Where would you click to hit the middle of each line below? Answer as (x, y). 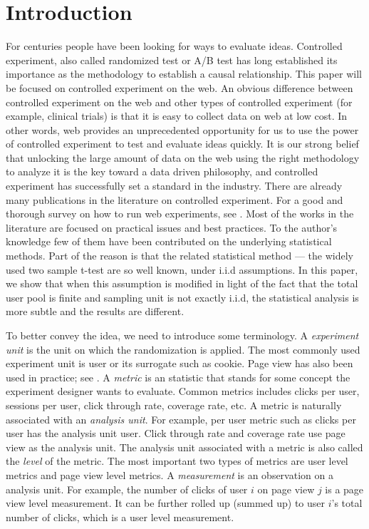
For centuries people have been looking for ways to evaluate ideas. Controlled (174, 46)
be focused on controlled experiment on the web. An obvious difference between (180, 87)
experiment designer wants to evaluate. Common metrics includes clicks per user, (183, 391)
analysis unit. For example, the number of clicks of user (127, 489)
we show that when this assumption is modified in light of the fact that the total (182, 283)
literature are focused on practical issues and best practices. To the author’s (172, 227)
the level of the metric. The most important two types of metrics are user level (177, 461)
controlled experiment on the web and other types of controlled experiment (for (179, 102)
